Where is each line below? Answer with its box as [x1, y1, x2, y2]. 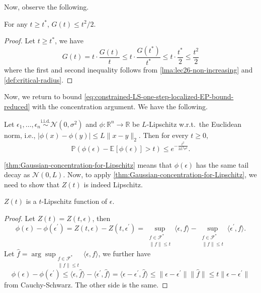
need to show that [4, 179, 60, 189]
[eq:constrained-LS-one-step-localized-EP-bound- [84, 91, 234, 102]
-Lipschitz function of [41, 196, 108, 206]
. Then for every [138, 129, 189, 140]
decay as [4, 169, 30, 180]
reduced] [4, 101, 30, 111]
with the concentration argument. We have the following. [32, 101, 208, 111]
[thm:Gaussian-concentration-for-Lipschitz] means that [4, 159, 172, 170]
